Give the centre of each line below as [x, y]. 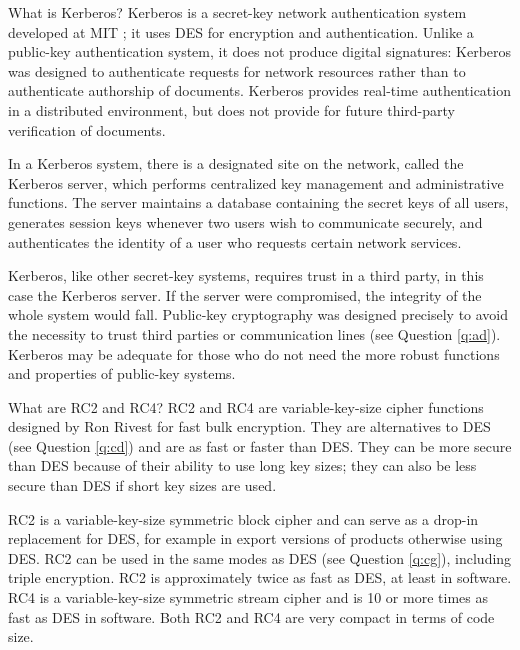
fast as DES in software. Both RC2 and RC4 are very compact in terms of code [251, 616]
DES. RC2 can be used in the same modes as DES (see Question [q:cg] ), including [260, 557]
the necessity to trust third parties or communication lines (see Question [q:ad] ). [254, 333]
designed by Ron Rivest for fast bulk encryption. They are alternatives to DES [249, 426]
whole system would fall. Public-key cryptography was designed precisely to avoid [258, 314]
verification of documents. [87, 129]
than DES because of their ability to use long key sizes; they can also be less [242, 465]
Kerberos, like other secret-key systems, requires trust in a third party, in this [246, 275]
